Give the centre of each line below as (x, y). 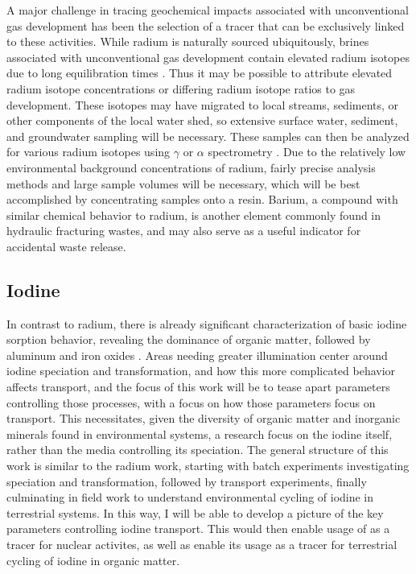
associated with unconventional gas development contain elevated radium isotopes (208, 57)
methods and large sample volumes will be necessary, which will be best (183, 183)
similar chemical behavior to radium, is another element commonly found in (194, 215)
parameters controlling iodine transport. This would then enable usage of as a (198, 529)
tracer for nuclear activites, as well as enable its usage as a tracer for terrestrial (202, 545)
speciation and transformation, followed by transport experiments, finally (187, 481)
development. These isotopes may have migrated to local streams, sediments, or (203, 104)
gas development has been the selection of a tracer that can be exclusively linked (206, 25)
